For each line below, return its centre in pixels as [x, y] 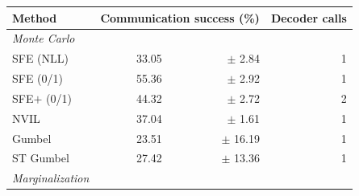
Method [35, 17]
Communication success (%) [180, 17]
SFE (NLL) [41, 58]
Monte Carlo [44, 38]
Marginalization [51, 178]
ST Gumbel [41, 158]
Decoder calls [309, 17]
